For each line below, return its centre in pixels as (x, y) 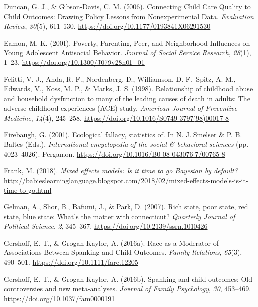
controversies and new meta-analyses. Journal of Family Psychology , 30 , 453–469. (128, 288)
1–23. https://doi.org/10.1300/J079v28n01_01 (74, 62)
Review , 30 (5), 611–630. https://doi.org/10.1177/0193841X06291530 (107, 26)
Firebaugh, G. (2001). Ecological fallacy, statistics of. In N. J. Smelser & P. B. (123, 134)
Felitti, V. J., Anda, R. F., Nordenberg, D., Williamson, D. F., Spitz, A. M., (120, 79)
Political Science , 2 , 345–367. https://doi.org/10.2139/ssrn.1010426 (106, 226)
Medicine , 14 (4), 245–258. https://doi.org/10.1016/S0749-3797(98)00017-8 (117, 117)
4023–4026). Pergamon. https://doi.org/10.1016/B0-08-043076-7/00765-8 (115, 153)
